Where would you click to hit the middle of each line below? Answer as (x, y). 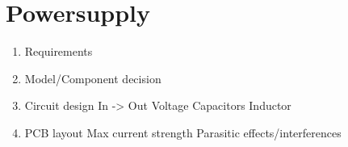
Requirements (59, 51)
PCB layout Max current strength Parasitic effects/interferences (183, 132)
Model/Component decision (93, 78)
